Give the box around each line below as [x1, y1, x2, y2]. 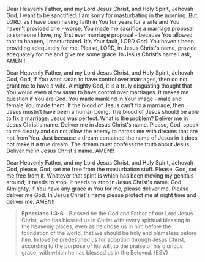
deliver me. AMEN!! [6, 198, 55, 205]
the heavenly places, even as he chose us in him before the [21, 223, 171, 230]
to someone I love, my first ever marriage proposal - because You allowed [6, 31, 193, 39]
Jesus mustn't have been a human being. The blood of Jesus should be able [6, 108, 199, 115]
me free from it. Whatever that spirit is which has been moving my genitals [6, 172, 194, 179]
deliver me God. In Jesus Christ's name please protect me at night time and [6, 192, 197, 198]
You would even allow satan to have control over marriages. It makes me [6, 89, 189, 95]
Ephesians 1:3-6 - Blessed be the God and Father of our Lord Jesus [21, 210, 193, 217]
